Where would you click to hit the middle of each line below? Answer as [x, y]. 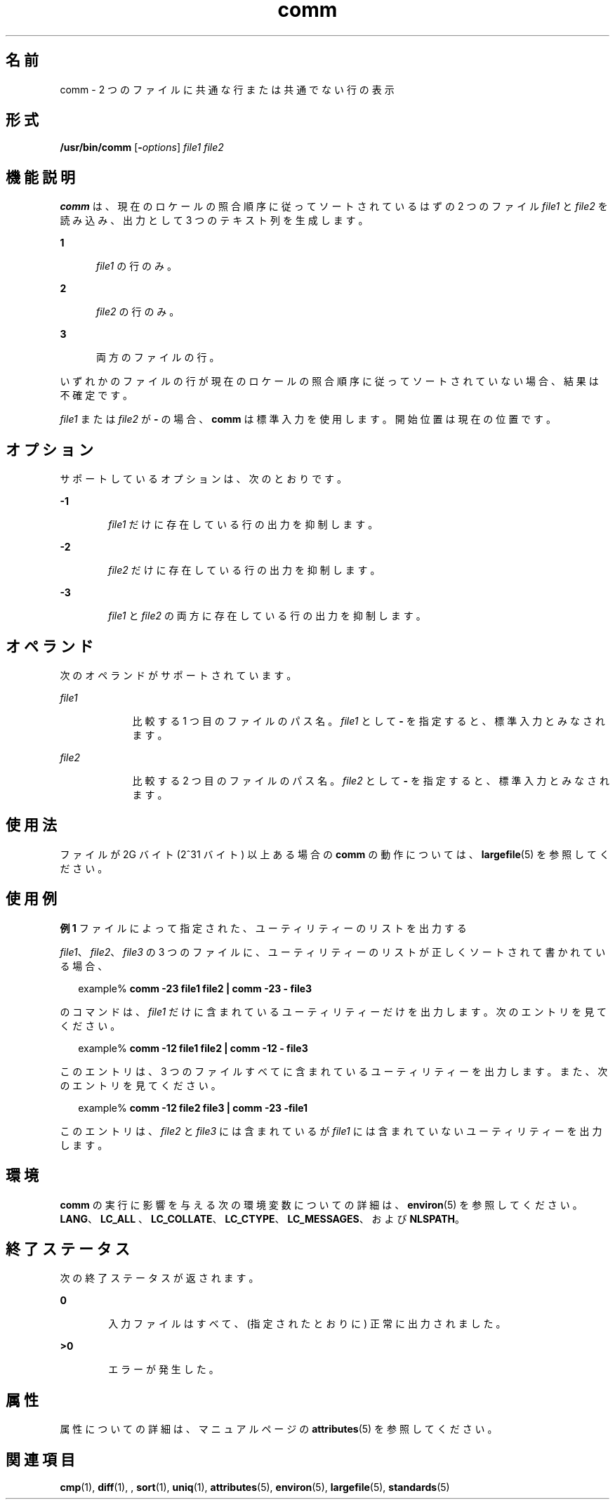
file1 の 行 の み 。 [137, 266]
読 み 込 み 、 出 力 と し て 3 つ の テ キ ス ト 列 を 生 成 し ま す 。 [214, 221]
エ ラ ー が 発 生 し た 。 [164, 1369]
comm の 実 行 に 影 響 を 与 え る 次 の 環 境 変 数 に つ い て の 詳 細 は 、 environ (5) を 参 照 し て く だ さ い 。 [321, 1204]
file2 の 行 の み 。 [138, 312]
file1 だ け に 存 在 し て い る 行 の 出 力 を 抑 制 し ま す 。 [243, 525]
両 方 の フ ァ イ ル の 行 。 [158, 357]
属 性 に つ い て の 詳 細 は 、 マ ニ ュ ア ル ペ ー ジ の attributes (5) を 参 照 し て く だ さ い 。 [279, 1429]
